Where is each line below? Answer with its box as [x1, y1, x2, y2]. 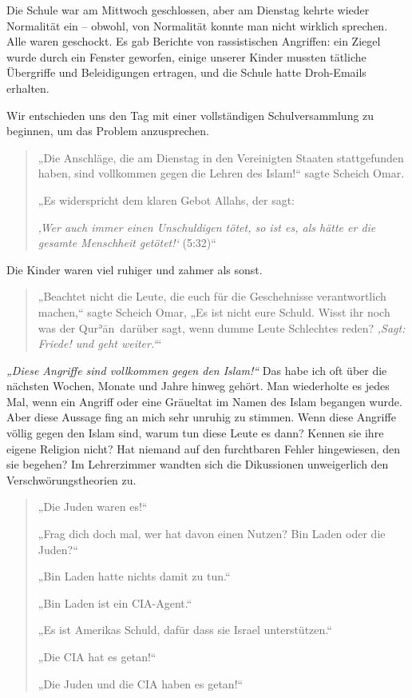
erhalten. [6, 79, 50, 96]
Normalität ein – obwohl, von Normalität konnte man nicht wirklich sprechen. [6, 17, 388, 34]
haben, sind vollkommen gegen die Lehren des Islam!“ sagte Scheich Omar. [38, 165, 405, 181]
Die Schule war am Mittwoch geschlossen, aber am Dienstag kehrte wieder [6, 2, 370, 18]
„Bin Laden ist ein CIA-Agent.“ [38, 594, 192, 611]
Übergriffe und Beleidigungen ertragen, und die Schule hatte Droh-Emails [6, 64, 366, 81]
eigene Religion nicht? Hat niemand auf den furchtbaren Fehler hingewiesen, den [6, 440, 400, 457]
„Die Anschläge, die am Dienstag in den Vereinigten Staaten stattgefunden [38, 149, 404, 166]
